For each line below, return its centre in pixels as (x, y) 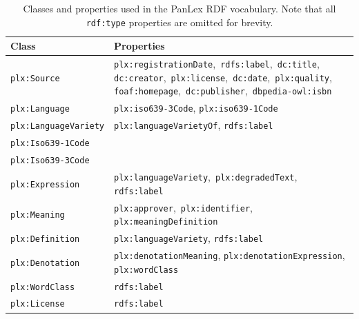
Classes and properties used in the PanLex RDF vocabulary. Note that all (179, 8)
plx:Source (35, 78)
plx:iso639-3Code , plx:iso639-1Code (196, 108)
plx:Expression (45, 184)
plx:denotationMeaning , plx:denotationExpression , (230, 255)
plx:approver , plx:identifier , (183, 207)
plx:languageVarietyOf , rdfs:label (194, 125)
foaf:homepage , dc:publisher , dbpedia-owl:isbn (223, 91)
